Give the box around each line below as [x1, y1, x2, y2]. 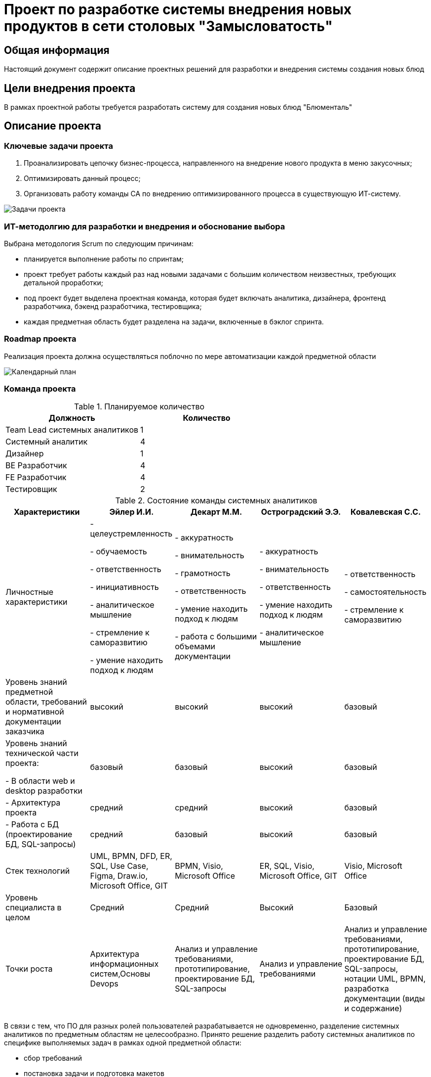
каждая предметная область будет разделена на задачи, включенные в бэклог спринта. [24, 317, 324, 326]
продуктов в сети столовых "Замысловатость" [4, 18, 333, 35]
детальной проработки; [24, 278, 103, 287]
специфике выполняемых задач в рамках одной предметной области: [4, 1038, 242, 1047]
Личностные [5, 587, 54, 597]
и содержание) [344, 1003, 402, 1014]
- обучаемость [90, 546, 147, 557]
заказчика [5, 726, 44, 737]
